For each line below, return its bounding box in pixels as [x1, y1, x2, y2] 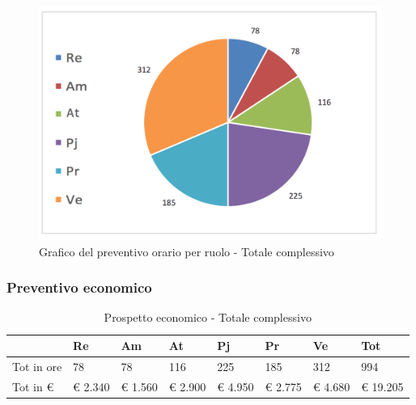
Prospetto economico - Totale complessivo [104, 309, 312, 326]
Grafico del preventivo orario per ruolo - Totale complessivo [39, 243, 334, 259]
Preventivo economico [6, 277, 152, 297]
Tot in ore [12, 357, 62, 374]
